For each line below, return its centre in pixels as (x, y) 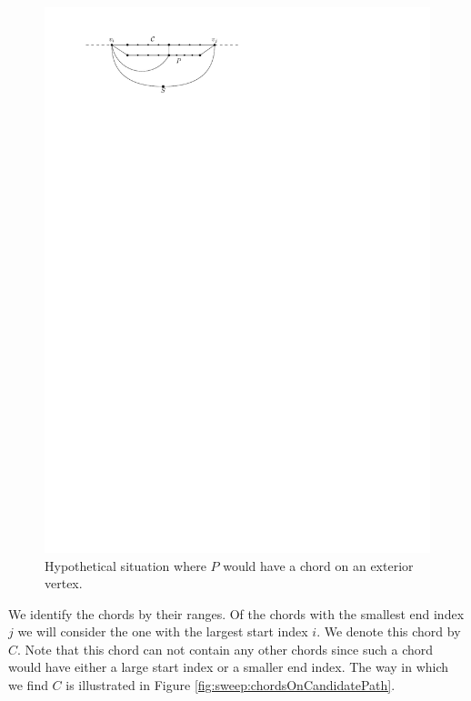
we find (28, 685)
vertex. (64, 583)
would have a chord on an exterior (318, 565)
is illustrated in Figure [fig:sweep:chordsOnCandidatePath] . (230, 685)
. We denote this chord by (389, 631)
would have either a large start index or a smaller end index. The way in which (229, 667)
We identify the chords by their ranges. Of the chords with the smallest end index (236, 613)
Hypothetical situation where (125, 565)
